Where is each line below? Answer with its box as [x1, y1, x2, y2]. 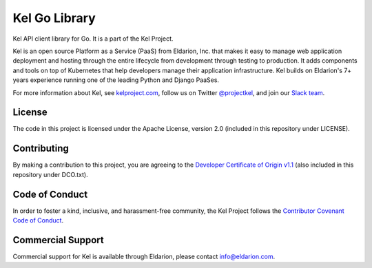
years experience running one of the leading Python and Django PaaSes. [12, 76, 220, 84]
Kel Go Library [12, 10, 96, 25]
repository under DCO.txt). [12, 170, 89, 178]
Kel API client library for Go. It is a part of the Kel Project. [12, 34, 174, 43]
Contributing [12, 143, 69, 154]
